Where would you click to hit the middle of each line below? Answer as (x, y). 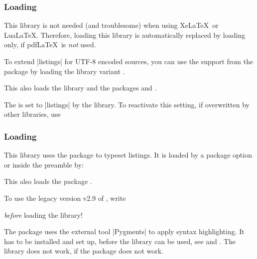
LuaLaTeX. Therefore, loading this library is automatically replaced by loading (125, 35)
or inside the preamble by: (44, 164)
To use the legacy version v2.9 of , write (65, 198)
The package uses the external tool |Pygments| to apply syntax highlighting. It (124, 231)
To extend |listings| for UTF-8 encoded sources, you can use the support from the (129, 61)
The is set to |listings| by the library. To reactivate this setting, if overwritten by (127, 104)
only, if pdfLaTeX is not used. (50, 44)
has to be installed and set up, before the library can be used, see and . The (120, 241)
